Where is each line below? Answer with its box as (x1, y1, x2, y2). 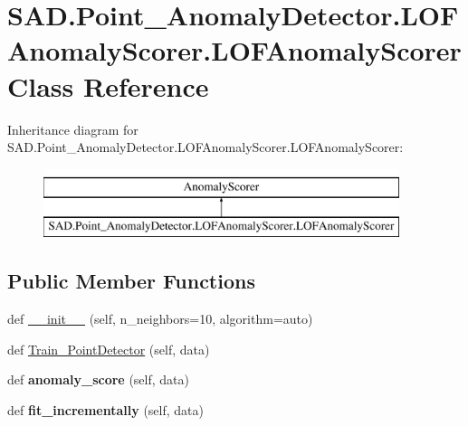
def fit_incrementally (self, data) (7, 400, 204, 419)
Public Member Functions (7, 267, 255, 295)
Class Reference (7, 67, 209, 104)
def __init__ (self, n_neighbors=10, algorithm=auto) (7, 309, 313, 328)
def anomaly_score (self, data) (7, 370, 189, 389)
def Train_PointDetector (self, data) (7, 339, 210, 358)
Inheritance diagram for (7, 119, 138, 138)
